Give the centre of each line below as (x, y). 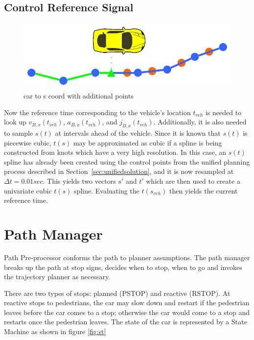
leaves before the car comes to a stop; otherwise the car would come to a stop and (127, 312)
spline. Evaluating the (107, 190)
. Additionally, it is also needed (200, 122)
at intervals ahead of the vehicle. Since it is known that (138, 133)
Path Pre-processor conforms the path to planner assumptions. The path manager (127, 257)
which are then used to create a (193, 181)
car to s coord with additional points (79, 96)
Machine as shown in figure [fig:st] (55, 331)
